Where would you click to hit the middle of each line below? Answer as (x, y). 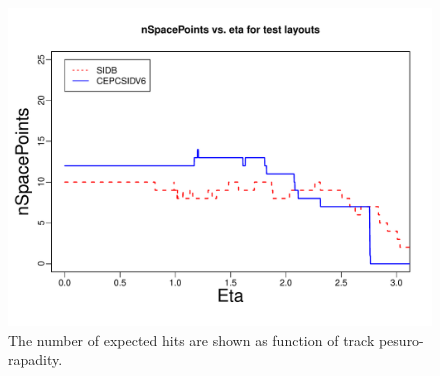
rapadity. (35, 359)
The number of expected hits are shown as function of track (191, 339)
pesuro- (401, 339)
